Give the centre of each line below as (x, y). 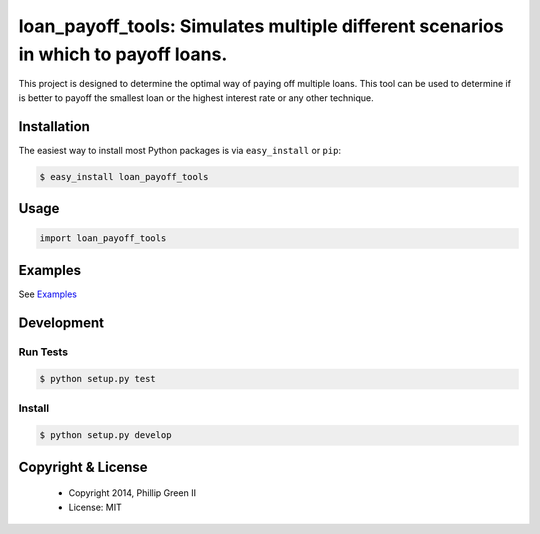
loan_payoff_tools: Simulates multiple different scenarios (261, 26)
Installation (54, 126)
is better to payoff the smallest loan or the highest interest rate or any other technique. (196, 97)
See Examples (47, 294)
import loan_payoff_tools (103, 238)
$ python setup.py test (98, 379)
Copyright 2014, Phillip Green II (132, 493)
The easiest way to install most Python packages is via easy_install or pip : (180, 150)
